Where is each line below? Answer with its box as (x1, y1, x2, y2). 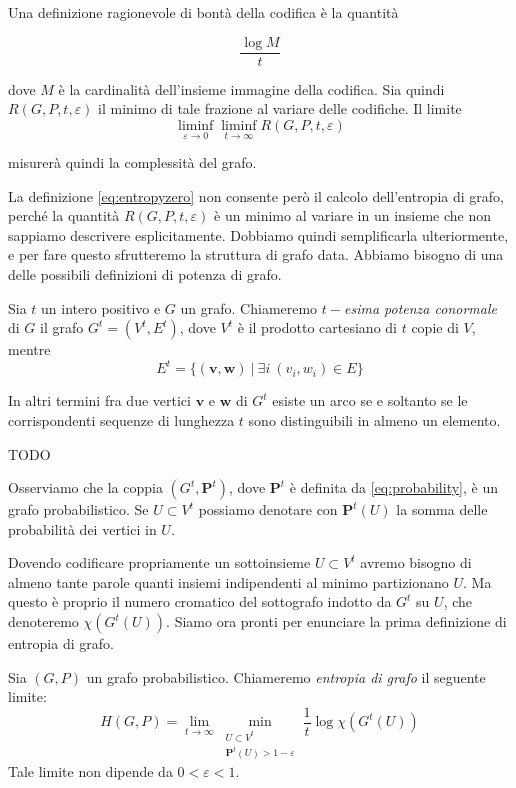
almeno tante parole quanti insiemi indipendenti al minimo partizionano (8, 571, 449, 592)
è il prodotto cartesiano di (237, 317, 397, 338)
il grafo (40, 317, 84, 338)
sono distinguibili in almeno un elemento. (248, 409, 501, 430)
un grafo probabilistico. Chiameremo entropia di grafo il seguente (86, 666, 486, 687)
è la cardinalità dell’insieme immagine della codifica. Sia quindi (58, 78, 445, 99)
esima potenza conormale (343, 297, 497, 318)
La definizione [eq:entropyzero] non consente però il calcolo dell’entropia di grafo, (8, 185, 504, 206)
